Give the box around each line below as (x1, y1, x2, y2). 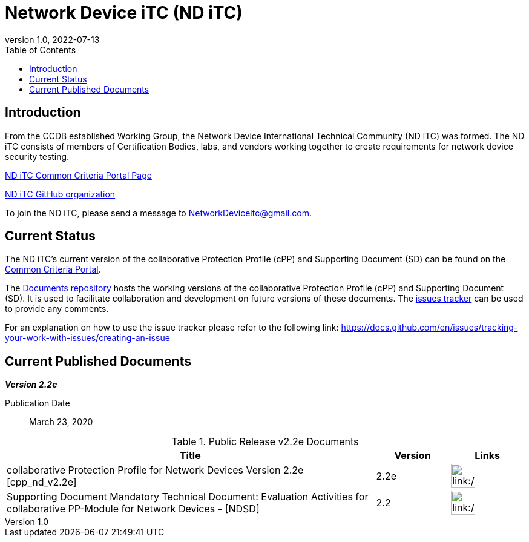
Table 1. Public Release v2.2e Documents (171, 435, 359, 448)
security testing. (5, 151, 70, 162)
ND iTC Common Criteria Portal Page (5, 170, 152, 180)
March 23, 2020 (29, 417, 93, 428)
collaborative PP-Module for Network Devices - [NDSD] (7, 503, 260, 515)
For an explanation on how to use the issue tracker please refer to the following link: (5, 322, 339, 333)
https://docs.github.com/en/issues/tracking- (341, 322, 518, 333)
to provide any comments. (5, 303, 109, 314)
